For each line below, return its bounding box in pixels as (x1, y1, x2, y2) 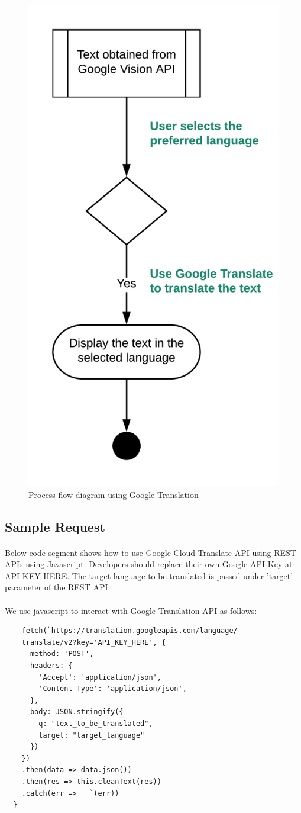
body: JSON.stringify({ (30, 708, 124, 716)
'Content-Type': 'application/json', (38, 685, 187, 693)
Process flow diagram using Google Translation (28, 488, 199, 500)
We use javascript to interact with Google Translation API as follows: (5, 604, 257, 616)
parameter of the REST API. (5, 581, 111, 593)
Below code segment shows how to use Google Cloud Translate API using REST (5, 546, 296, 558)
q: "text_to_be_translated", (38, 719, 153, 728)
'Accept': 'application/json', (38, 673, 161, 682)
